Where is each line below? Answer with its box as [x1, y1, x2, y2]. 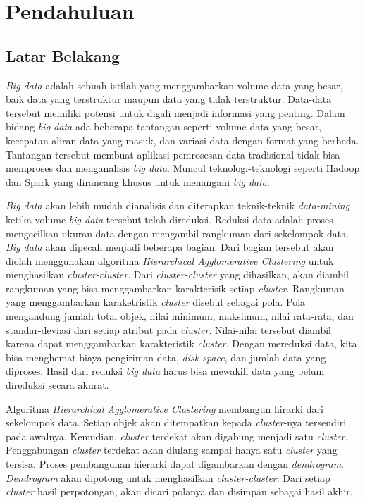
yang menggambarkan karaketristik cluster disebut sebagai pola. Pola [6, 294, 306, 309]
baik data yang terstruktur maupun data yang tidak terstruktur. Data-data [6, 92, 332, 106]
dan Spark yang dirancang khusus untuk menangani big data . [6, 174, 270, 189]
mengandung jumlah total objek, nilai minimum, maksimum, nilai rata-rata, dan [6, 309, 354, 323]
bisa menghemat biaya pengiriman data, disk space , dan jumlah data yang [6, 349, 326, 364]
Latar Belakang [6, 44, 120, 66]
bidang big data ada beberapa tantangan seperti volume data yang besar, [6, 119, 322, 134]
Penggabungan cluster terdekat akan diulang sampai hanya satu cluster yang [6, 442, 338, 457]
